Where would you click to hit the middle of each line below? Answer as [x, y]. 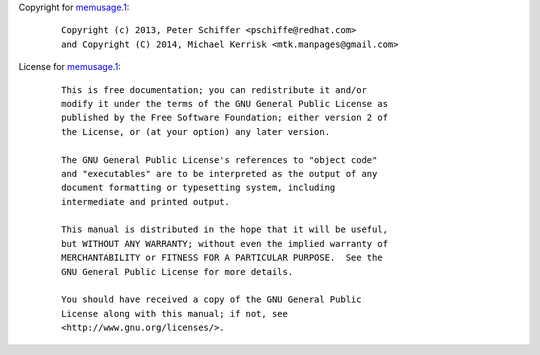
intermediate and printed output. [145, 201]
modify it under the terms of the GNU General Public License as [225, 103]
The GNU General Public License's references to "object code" [219, 159]
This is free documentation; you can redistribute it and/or [214, 89]
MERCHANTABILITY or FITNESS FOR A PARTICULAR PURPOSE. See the [222, 258]
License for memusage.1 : [70, 67]
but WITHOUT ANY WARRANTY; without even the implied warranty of [225, 243]
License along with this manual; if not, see [175, 313]
